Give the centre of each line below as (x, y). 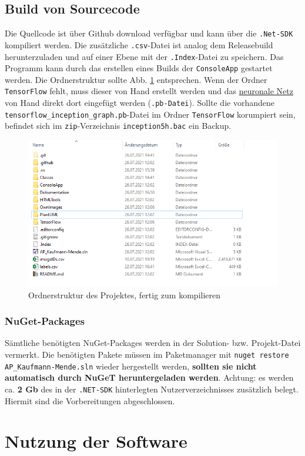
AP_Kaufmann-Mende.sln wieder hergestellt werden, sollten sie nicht (131, 366)
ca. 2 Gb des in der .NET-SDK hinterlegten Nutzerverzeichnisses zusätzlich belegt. (152, 389)
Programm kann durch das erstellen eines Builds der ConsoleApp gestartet (139, 68)
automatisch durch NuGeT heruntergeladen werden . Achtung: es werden (149, 377)
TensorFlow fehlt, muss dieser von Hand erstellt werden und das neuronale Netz (149, 91)
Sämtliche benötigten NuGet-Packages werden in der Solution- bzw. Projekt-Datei (153, 343)
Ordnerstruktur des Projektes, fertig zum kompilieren (125, 294)
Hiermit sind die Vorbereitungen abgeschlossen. (90, 400)
